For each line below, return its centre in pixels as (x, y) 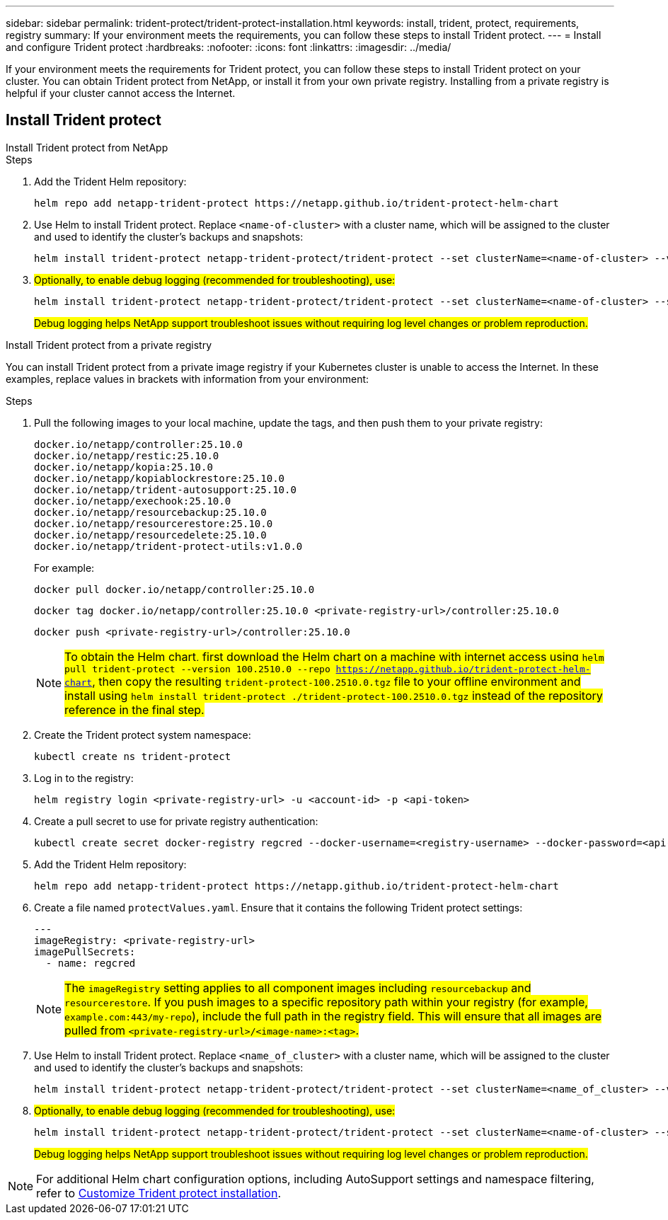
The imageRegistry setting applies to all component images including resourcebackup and (298, 988)
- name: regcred (91, 963)
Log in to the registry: (84, 778)
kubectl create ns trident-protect (133, 756)
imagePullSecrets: (85, 951)
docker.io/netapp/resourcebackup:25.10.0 (150, 512)
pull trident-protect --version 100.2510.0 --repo (197, 669)
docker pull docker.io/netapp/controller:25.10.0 (174, 589)
